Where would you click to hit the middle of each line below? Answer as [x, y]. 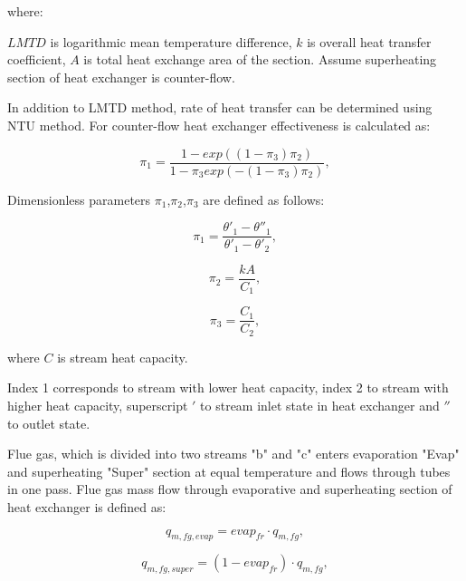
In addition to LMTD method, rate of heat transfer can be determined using [220, 107]
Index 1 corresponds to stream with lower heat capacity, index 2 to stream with [228, 387]
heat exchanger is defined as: [87, 506]
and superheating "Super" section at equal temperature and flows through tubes [229, 471]
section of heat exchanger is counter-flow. [121, 77]
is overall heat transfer [369, 41]
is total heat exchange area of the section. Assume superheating [260, 59]
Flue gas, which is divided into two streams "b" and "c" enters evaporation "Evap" [233, 454]
